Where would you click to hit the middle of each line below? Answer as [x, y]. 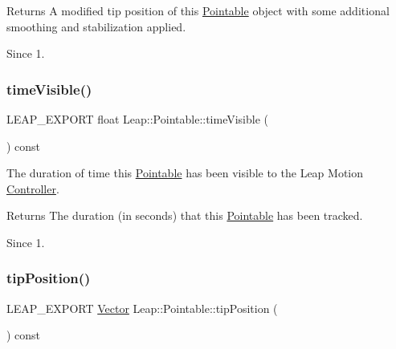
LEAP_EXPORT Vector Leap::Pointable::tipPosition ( [142, 308]
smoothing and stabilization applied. [96, 26]
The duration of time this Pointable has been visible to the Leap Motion [185, 173]
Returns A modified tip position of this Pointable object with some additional [198, 10]
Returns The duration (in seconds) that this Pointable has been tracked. [185, 215]
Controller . [33, 188]
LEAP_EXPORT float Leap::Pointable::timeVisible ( [138, 119]
